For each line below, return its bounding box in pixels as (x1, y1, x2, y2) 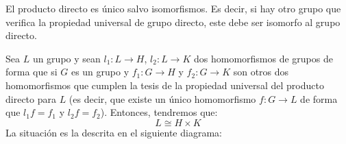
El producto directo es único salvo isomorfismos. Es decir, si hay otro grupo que (5, 1, 341, 15)
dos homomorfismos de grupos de (193, 51, 333, 65)
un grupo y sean (32, 51, 101, 65)
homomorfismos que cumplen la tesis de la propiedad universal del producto (5, 77, 324, 92)
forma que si (5, 64, 58, 79)
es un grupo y (71, 64, 129, 79)
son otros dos (233, 64, 289, 79)
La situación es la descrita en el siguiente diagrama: (5, 125, 222, 139)
